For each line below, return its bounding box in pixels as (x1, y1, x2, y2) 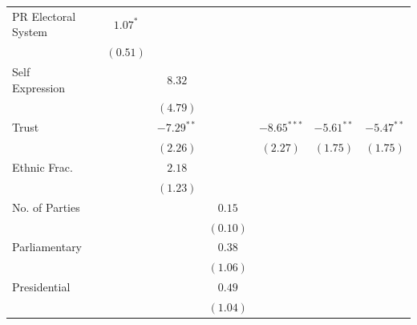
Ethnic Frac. (12, 159, 73, 175)
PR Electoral (12, 7, 76, 24)
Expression (12, 79, 66, 95)
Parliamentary (12, 238, 83, 255)
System (12, 23, 48, 40)
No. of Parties (12, 198, 80, 215)
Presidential (12, 278, 71, 295)
